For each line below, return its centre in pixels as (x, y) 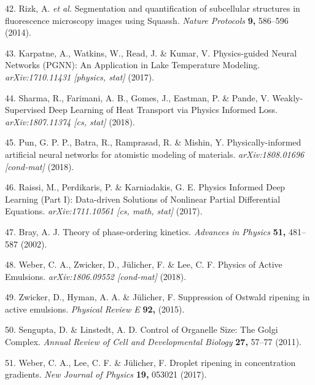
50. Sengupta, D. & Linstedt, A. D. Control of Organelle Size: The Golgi (142, 329)
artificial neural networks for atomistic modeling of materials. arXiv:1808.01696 (155, 154)
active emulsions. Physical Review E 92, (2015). (95, 309)
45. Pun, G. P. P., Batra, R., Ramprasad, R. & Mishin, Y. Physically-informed (153, 142)
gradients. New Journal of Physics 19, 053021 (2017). (106, 374)
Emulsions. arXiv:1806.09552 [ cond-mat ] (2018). (96, 276)
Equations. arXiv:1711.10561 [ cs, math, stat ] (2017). (104, 211)
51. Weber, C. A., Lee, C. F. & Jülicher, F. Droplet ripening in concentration (150, 362)
